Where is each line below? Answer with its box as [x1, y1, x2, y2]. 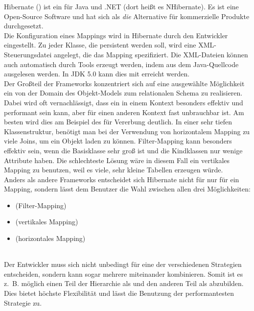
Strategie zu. [4, 297, 42, 308]
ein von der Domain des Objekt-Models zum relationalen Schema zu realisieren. [4, 88, 243, 98]
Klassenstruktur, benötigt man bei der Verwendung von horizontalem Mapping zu [4, 126, 250, 136]
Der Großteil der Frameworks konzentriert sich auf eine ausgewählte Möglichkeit [4, 78, 245, 88]
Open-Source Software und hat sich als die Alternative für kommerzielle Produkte [4, 11, 250, 21]
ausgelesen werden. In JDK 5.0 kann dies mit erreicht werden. [4, 69, 190, 79]
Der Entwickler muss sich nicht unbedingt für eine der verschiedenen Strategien [4, 259, 242, 269]
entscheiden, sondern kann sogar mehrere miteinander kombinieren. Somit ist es [4, 268, 243, 279]
